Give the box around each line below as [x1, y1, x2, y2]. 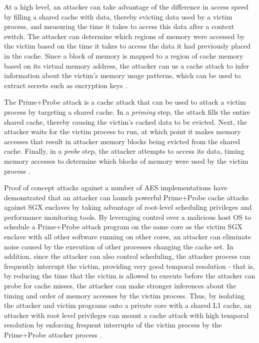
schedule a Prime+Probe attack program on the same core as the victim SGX [4, 221, 242, 232]
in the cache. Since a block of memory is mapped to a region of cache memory [4, 50, 243, 61]
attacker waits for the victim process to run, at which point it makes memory [4, 126, 241, 137]
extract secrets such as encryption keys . [4, 80, 127, 90]
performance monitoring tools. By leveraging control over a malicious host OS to [4, 211, 251, 222]
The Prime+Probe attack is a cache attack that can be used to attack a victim [4, 97, 246, 107]
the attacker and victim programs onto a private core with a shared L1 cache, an [4, 300, 251, 310]
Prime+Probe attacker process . [4, 329, 102, 339]
